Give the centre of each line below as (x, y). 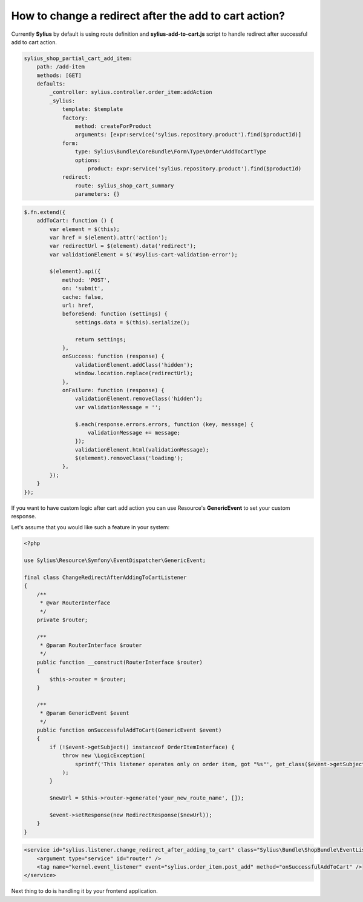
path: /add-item (60, 67)
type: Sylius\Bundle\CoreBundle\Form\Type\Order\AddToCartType (171, 152)
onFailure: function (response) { (113, 390)
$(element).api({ (75, 272)
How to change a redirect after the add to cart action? (148, 16)
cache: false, (83, 297)
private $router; (62, 620)
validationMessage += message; (134, 433)
